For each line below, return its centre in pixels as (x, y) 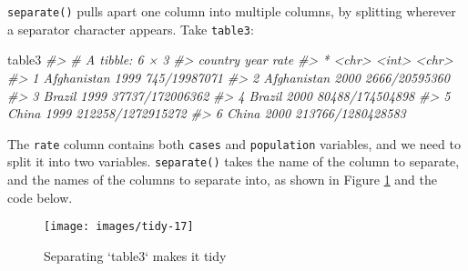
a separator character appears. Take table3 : (131, 29)
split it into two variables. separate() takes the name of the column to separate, (234, 161)
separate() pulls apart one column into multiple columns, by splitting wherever (232, 11)
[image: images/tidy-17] (119, 227)
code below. (40, 197)
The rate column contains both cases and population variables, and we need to (234, 143)
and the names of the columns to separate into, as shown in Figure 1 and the (222, 179)
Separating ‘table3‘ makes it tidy (135, 255)
